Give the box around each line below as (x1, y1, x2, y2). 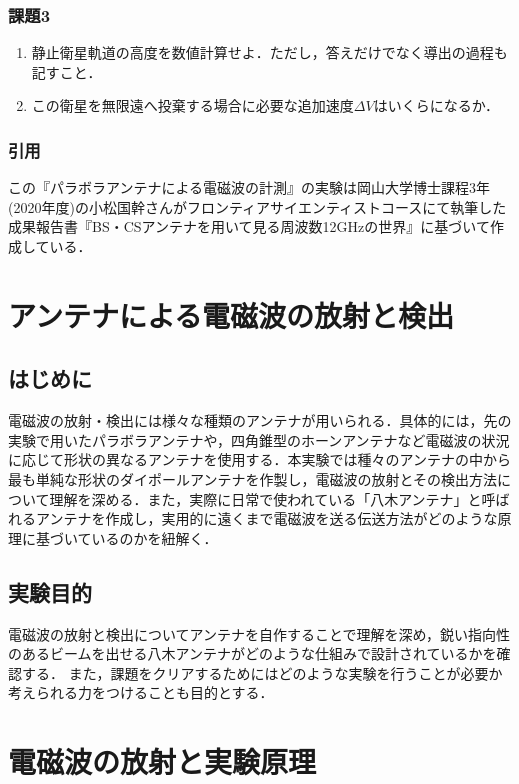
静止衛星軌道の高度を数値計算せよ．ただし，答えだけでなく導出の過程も (31, 42, 508, 63)
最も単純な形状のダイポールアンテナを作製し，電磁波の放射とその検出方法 (8, 468, 498, 489)
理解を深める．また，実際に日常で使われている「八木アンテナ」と (49, 488, 482, 509)
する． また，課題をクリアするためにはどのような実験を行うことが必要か (21, 662, 503, 683)
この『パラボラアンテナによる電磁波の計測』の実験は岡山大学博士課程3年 (8, 177, 491, 198)
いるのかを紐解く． (91, 527, 218, 548)
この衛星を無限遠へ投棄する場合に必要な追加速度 (31, 95, 354, 116)
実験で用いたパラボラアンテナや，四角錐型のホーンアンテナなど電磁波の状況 (8, 429, 510, 450)
